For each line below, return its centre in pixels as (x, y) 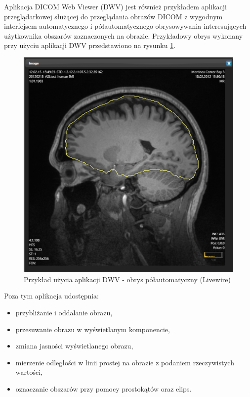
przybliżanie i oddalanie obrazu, (64, 312)
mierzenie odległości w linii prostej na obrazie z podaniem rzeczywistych (125, 362)
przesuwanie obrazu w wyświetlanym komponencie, (93, 329)
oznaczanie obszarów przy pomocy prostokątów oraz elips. (104, 388)
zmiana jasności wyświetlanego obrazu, (74, 346)
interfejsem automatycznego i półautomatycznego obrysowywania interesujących (125, 26)
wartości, (29, 372)
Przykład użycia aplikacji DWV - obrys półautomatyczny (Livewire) (127, 279)
